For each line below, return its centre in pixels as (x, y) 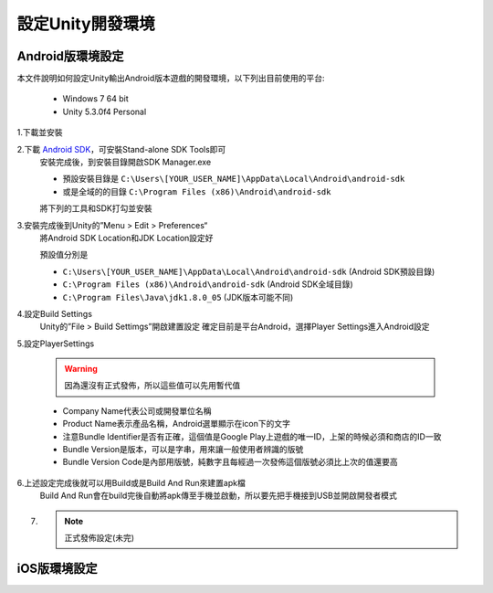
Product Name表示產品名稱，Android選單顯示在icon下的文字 (177, 424)
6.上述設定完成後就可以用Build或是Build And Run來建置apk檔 (131, 482)
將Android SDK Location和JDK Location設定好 (126, 238)
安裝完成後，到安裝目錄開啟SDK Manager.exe (126, 162)
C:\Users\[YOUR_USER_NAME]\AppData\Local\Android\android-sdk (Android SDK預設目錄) (249, 271)
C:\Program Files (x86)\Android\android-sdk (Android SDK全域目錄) (208, 284)
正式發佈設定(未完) (100, 538)
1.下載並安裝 (40, 132)
